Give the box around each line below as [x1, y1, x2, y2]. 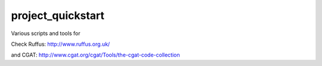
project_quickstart [11, 9, 104, 22]
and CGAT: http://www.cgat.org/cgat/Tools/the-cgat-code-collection [11, 51, 180, 59]
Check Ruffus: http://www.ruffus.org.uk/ [11, 40, 110, 48]
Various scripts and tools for [11, 30, 80, 37]
